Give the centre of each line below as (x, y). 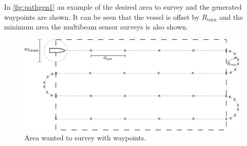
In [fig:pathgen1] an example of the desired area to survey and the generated (123, 7)
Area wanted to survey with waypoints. (85, 138)
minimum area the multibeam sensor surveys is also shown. (96, 27)
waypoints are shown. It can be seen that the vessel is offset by (102, 17)
